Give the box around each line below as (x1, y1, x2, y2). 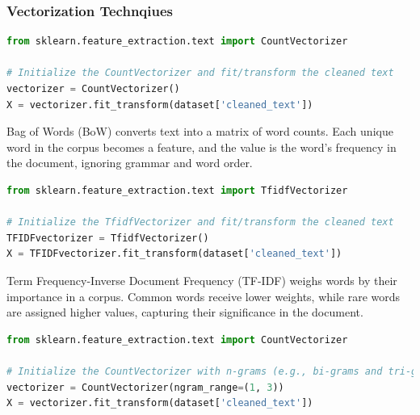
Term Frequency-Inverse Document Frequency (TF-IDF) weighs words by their (6, 271, 397, 288)
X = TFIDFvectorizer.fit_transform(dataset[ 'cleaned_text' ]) (6, 248, 342, 260)
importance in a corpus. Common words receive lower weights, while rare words (6, 287, 401, 304)
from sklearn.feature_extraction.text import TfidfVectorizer (6, 184, 348, 196)
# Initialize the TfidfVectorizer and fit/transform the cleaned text (6, 216, 394, 228)
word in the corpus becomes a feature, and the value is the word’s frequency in (6, 138, 397, 155)
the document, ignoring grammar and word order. (6, 154, 253, 171)
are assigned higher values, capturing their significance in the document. (6, 304, 363, 321)
